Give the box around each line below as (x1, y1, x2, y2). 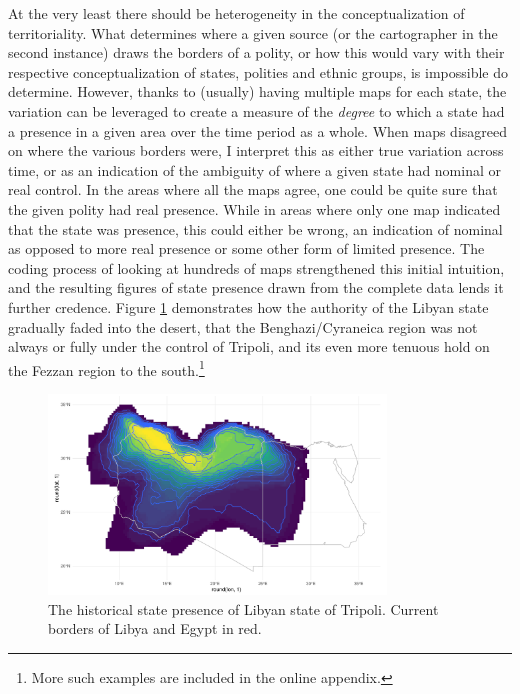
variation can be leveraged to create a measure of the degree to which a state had (8, 100, 505, 121)
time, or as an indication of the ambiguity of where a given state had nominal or (8, 159, 501, 180)
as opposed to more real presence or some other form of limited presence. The (8, 238, 485, 259)
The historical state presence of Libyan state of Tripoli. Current (48, 598, 439, 619)
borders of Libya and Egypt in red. (48, 618, 262, 639)
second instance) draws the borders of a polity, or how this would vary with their (8, 42, 505, 63)
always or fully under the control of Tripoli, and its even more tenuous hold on (8, 336, 490, 357)
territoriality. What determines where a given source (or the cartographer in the (8, 22, 498, 43)
